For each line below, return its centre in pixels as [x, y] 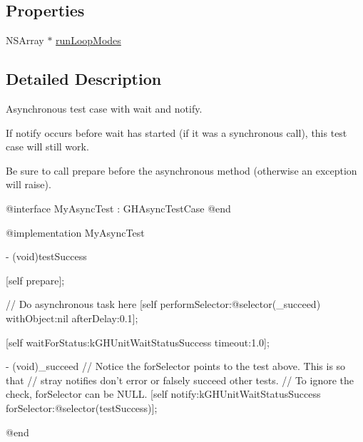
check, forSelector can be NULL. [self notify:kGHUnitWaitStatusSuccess [163, 394]
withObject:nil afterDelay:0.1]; [72, 318]
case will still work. [47, 147]
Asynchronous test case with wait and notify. [104, 108]
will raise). [29, 184]
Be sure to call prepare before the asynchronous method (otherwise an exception [181, 170]
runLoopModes [88, 40]
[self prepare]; [35, 280]
